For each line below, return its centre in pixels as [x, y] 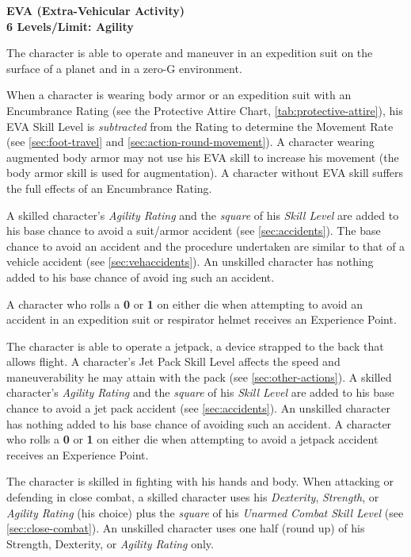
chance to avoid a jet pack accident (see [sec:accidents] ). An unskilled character [198, 408]
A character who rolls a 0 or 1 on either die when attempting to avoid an [185, 303]
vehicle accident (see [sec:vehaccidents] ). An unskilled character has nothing [190, 261]
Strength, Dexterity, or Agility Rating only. [110, 543]
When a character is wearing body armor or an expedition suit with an [179, 95]
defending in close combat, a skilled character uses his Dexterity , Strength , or [193, 497]
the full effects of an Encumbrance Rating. [109, 188]
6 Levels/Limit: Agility [70, 26]
